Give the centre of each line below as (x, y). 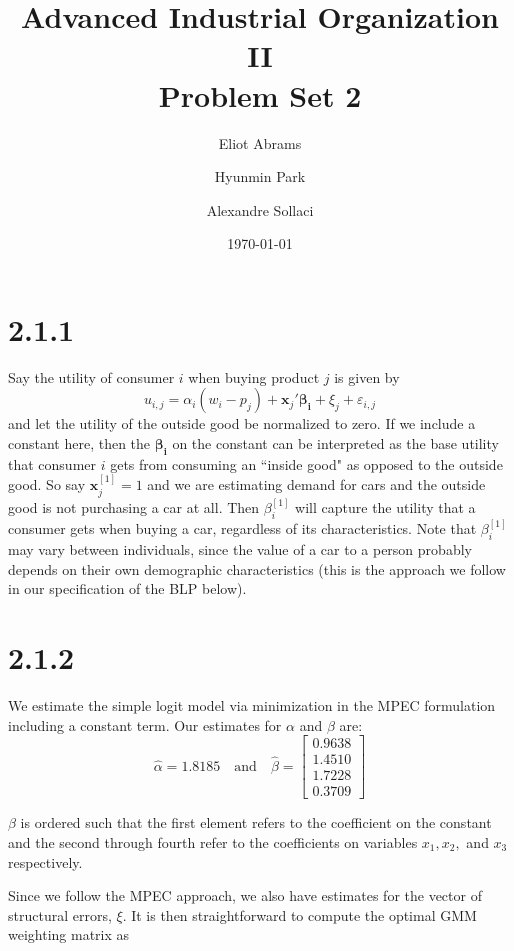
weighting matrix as (69, 934)
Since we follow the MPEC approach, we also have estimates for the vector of (245, 895)
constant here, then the (79, 443)
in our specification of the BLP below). (127, 588)
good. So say (47, 484)
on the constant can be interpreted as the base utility (335, 443)
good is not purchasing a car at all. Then (134, 507)
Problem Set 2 (260, 94)
